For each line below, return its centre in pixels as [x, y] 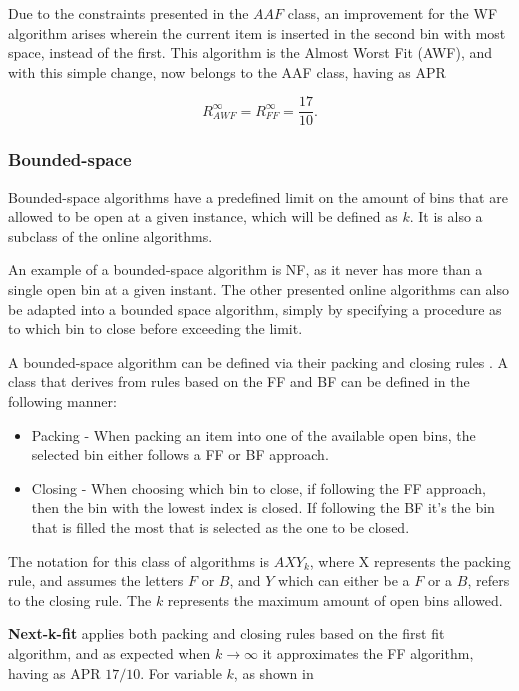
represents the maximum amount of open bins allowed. [335, 599]
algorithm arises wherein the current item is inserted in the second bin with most [257, 32]
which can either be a [344, 580]
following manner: [62, 401]
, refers [488, 580]
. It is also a [446, 216]
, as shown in [273, 672]
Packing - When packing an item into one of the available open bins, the [253, 434]
